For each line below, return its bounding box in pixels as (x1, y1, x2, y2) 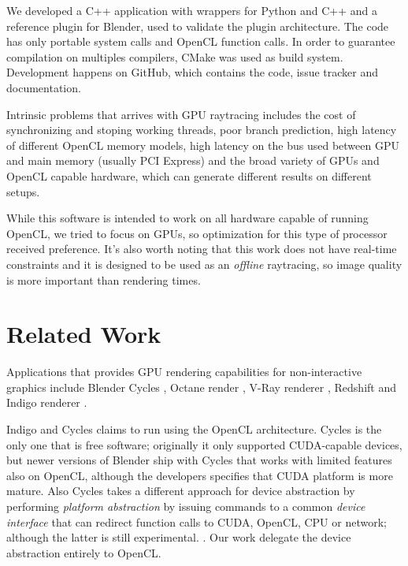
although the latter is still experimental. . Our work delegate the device (6, 529, 351, 546)
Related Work (6, 318, 161, 350)
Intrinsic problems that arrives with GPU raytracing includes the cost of (6, 106, 356, 122)
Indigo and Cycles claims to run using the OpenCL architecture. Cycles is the (6, 421, 382, 437)
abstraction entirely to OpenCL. (6, 544, 161, 560)
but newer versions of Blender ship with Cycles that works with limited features (6, 452, 392, 468)
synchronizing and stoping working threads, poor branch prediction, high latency (6, 121, 397, 138)
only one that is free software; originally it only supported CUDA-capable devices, (6, 436, 402, 452)
